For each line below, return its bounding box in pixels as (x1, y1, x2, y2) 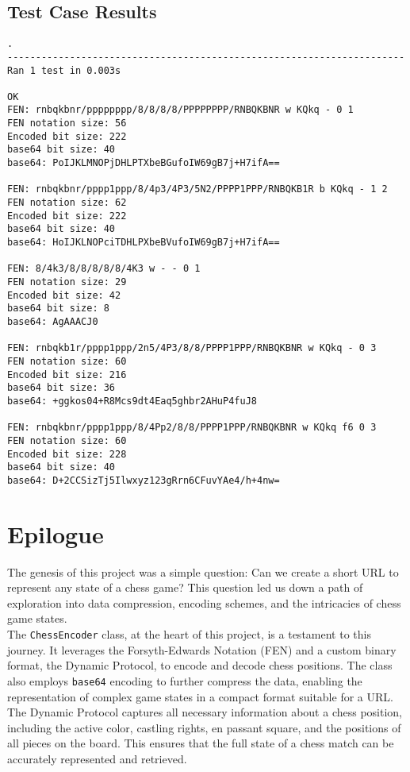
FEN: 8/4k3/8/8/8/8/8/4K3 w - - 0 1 (7, 263, 201, 275)
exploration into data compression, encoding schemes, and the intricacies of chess (7, 594, 401, 611)
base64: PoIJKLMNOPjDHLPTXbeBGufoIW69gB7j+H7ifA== (7, 157, 280, 169)
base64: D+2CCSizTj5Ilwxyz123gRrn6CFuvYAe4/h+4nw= (7, 474, 280, 486)
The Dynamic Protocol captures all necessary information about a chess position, (7, 704, 403, 720)
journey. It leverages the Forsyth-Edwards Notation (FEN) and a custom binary (7, 641, 397, 658)
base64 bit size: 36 (7, 382, 116, 394)
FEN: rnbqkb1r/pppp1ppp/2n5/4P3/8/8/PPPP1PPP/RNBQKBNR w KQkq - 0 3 (7, 342, 377, 354)
